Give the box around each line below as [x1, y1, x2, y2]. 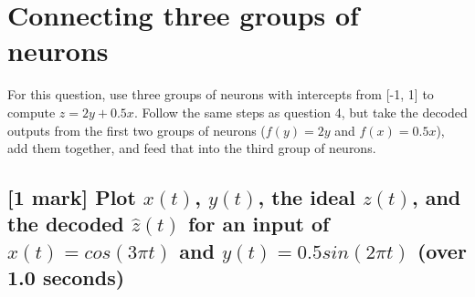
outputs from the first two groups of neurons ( [7, 120, 266, 139]
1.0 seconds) [7, 263, 125, 292]
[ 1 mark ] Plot [7, 183, 136, 211]
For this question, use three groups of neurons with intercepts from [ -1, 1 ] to [7, 85, 434, 104]
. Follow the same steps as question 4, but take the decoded [133, 102, 468, 121]
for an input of [187, 210, 330, 238]
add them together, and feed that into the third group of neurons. [7, 138, 376, 158]
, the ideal [258, 183, 355, 211]
